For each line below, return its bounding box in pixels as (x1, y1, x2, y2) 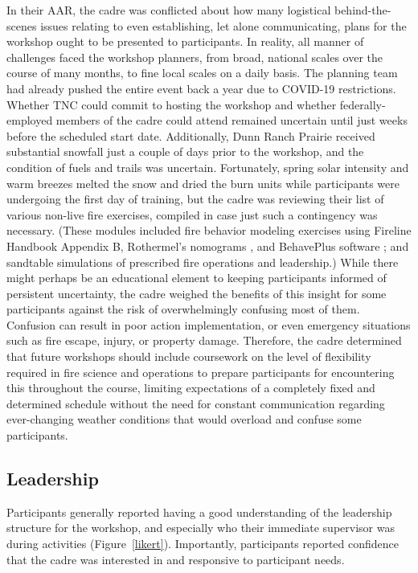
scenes (6, 17, 37, 34)
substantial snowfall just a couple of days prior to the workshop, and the (6, 143, 364, 160)
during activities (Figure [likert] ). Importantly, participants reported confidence (6, 535, 399, 552)
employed (6, 112, 53, 129)
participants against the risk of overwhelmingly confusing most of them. (6, 301, 360, 317)
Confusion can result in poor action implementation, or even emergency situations (6, 316, 411, 333)
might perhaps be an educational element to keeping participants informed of (6, 269, 387, 286)
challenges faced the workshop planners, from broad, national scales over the (6, 48, 383, 65)
